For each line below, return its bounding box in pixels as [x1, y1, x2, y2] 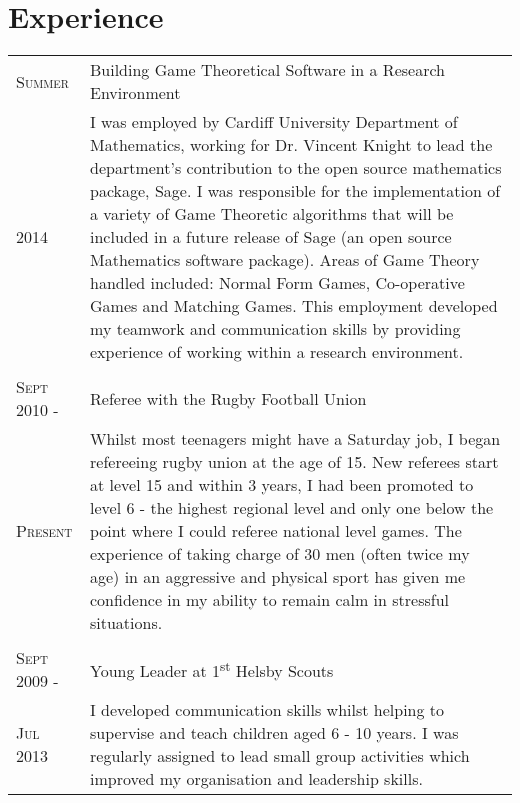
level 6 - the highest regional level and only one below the [90, 496, 494, 520]
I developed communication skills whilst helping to [90, 698, 445, 722]
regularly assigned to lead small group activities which [90, 744, 470, 768]
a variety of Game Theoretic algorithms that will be [90, 202, 454, 226]
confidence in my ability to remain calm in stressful [90, 588, 450, 612]
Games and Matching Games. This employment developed [90, 294, 498, 318]
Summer [16, 69, 69, 93]
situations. [90, 611, 163, 635]
